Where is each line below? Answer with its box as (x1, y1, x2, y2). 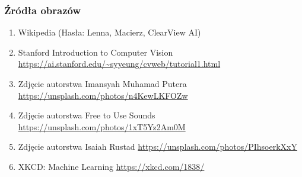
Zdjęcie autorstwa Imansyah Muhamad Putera (18, 78, 187, 89)
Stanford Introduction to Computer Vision (18, 46, 173, 58)
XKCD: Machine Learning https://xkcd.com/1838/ (18, 160, 205, 172)
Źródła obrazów (4, 2, 81, 17)
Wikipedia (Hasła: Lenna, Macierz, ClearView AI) (18, 26, 201, 38)
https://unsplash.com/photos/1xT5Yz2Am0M (18, 120, 186, 133)
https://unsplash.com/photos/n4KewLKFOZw (18, 89, 188, 101)
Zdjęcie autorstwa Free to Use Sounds (18, 109, 155, 121)
